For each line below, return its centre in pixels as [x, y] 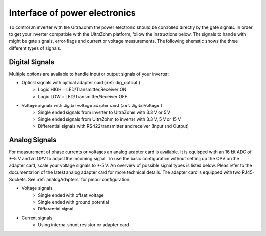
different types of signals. [35, 48]
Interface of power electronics [72, 13]
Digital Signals [32, 62]
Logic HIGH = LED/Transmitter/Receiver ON [82, 90]
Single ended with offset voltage [71, 195]
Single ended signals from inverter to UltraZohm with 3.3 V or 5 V [104, 112]
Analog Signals [33, 140]
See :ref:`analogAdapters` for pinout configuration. [79, 179]
